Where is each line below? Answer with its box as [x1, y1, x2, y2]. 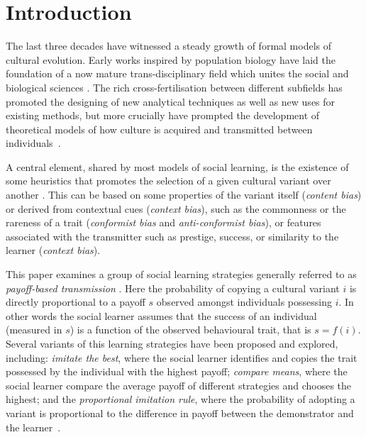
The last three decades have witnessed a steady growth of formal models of [6, 38, 332, 53]
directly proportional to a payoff [6, 294, 145, 309]
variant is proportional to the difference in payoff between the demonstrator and [6, 405, 354, 420]
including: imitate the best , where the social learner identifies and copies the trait [6, 350, 357, 365]
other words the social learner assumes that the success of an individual [6, 308, 317, 323]
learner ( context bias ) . [6, 243, 101, 258]
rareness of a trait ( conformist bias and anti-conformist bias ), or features [6, 215, 321, 230]
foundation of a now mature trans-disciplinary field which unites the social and [6, 66, 349, 81]
